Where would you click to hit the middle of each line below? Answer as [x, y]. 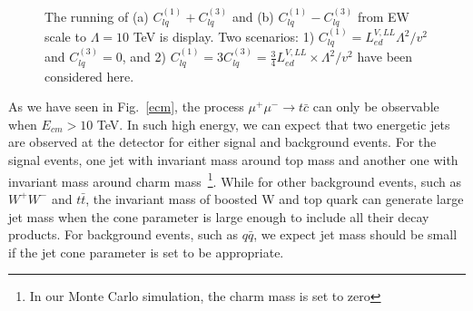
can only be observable [376, 107]
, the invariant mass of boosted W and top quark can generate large [275, 198]
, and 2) [144, 57]
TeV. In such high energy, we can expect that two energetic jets [273, 124]
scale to [65, 37]
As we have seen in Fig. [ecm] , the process [126, 107]
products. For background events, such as [123, 234]
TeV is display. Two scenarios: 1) [224, 37]
